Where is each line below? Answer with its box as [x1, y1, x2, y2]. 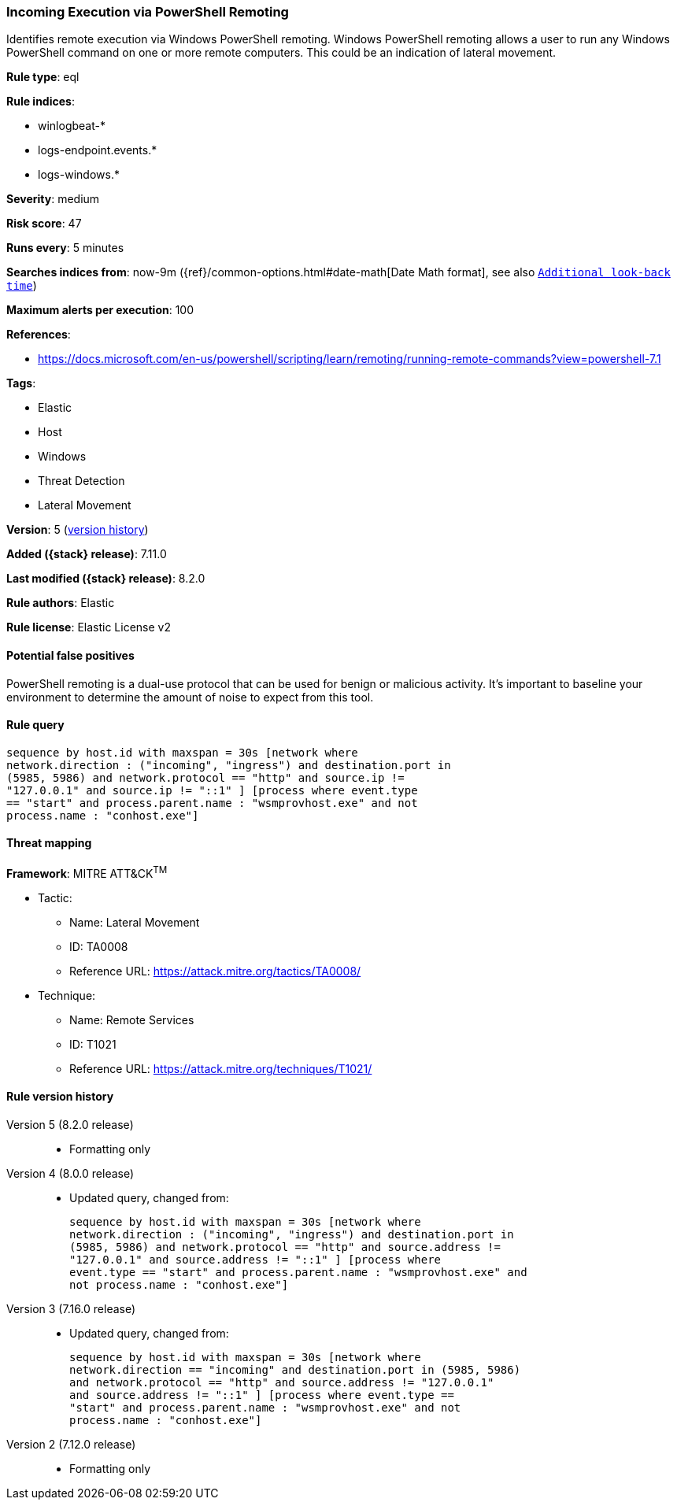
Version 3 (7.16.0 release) [6, 1301, 136, 1315]
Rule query [6, 718, 65, 732]
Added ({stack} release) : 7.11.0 [6, 547, 167, 561]
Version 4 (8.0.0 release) [6, 1166, 135, 1180]
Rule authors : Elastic [6, 596, 115, 610]
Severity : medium [6, 192, 100, 206]
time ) [6, 279, 37, 293]
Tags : [6, 376, 36, 390]
